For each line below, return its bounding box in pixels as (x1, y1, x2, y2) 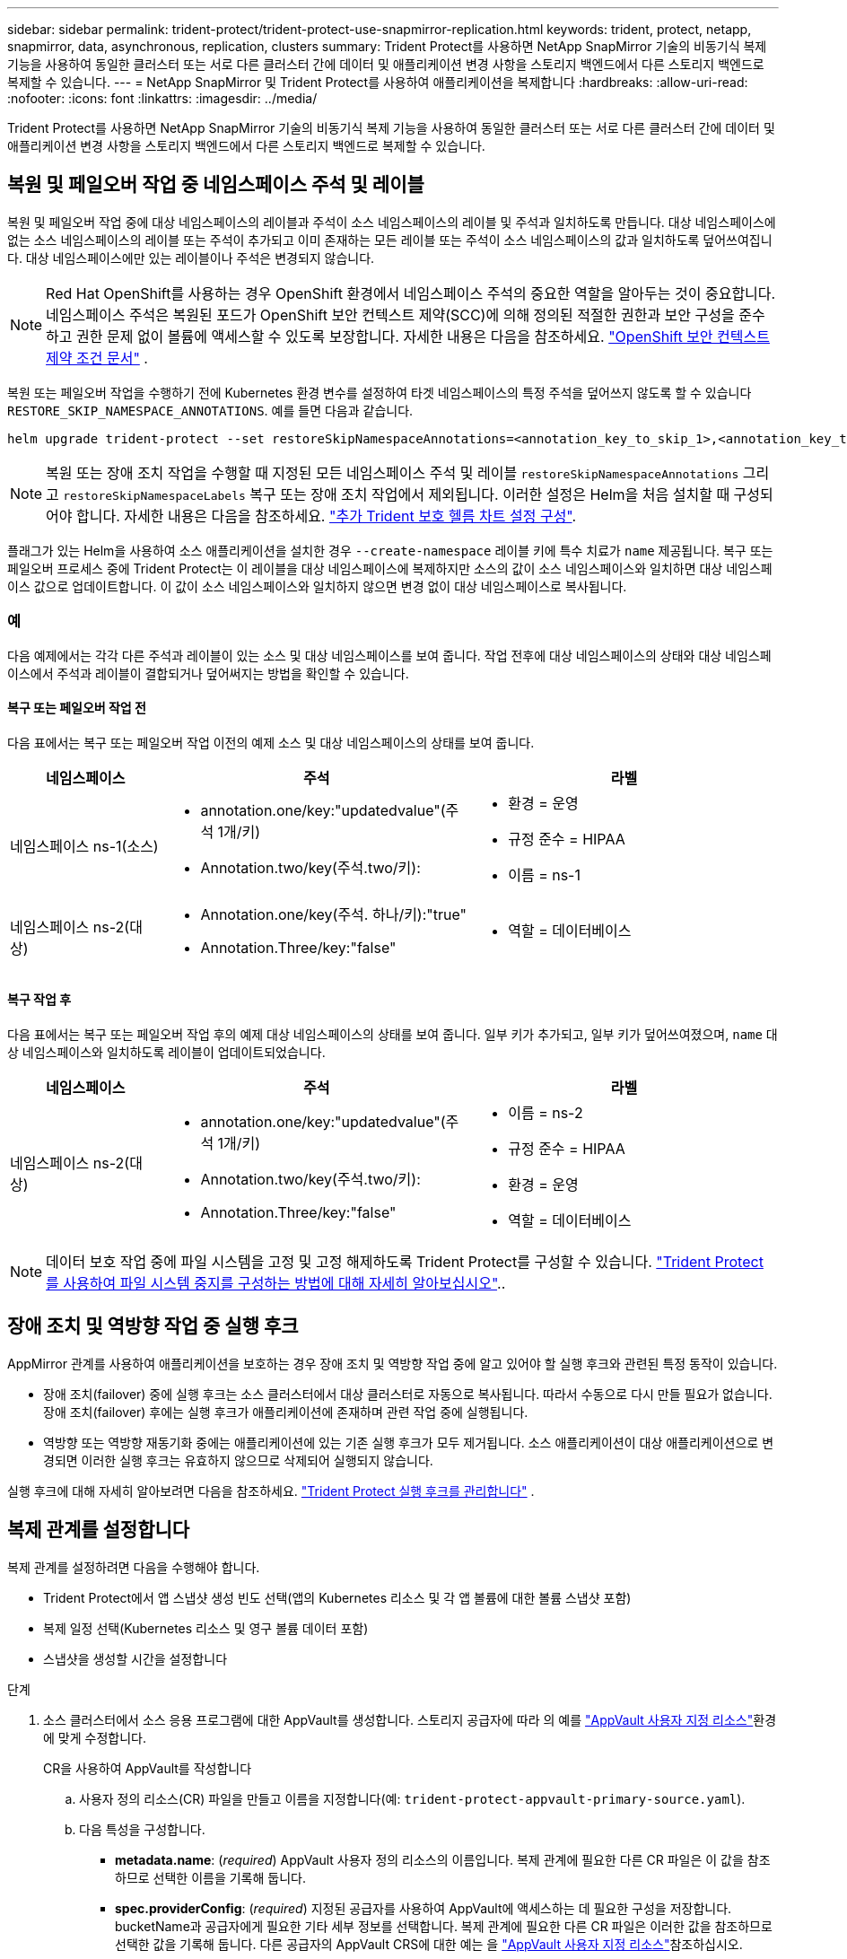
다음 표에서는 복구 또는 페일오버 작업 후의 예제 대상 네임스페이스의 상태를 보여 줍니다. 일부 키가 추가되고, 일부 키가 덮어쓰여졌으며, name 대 (7, 1027, 778, 1043)
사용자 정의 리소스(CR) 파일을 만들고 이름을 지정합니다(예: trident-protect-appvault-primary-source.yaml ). (79, 1790, 746, 1806)
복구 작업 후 (7, 992, 72, 1008)
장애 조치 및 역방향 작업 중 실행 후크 (7, 1315, 299, 1338)
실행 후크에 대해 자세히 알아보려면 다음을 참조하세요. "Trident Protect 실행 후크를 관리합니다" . (7, 1482, 535, 1499)
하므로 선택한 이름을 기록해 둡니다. (115, 1869, 306, 1885)
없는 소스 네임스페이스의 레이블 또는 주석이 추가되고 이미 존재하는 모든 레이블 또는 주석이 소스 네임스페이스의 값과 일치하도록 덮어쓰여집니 (7, 232, 773, 248)
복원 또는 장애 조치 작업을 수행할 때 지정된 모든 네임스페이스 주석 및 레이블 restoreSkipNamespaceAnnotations (46, 463, 739, 482)
